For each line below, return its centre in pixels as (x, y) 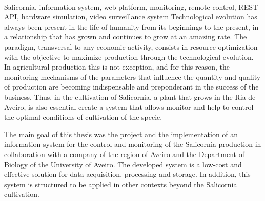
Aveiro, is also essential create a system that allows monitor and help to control (129, 107)
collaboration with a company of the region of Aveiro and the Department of (124, 154)
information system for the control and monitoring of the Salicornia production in (133, 144)
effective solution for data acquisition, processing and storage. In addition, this (127, 174)
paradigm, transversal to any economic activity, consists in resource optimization (131, 46)
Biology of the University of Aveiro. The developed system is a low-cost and (123, 164)
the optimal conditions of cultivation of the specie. (83, 117)
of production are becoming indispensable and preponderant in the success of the (131, 87)
